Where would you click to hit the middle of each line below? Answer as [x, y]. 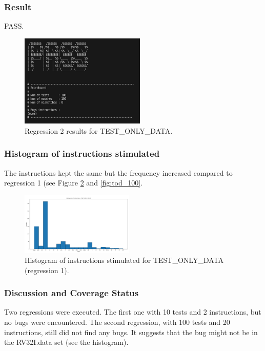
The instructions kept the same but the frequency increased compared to [118, 172]
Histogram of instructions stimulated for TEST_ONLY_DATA [124, 260]
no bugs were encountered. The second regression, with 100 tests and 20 [117, 322]
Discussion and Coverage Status [72, 293]
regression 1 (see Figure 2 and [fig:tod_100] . [74, 183]
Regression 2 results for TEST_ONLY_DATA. [99, 130]
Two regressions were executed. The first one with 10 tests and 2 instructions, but [133, 312]
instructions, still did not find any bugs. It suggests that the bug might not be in [131, 332]
